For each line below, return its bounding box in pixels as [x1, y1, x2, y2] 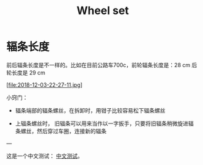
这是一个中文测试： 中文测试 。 [6, 152, 83, 159]
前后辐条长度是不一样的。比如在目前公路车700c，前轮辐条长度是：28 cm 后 [6, 61, 197, 68]
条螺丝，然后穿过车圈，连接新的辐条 [15, 127, 107, 134]
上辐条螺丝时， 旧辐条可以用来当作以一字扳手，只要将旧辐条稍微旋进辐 [15, 120, 194, 127]
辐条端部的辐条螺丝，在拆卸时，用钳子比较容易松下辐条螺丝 [15, 106, 166, 114]
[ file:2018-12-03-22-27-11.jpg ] [6, 81, 83, 89]
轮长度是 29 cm [6, 68, 46, 76]
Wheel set [76, 4, 130, 18]
